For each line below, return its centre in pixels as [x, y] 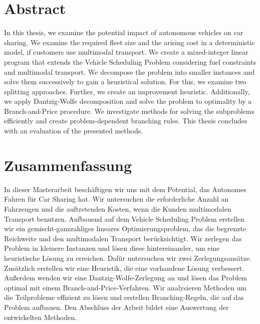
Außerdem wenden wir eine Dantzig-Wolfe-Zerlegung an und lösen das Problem [126, 278]
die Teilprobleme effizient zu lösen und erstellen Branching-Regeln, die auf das [124, 297]
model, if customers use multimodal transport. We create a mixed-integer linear [126, 52]
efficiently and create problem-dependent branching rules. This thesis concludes [126, 121]
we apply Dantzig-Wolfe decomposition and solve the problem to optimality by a [128, 101]
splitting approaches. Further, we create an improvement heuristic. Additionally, [127, 91]
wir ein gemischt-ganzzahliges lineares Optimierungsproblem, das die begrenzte [125, 228]
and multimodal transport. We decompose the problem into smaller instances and [129, 71]
